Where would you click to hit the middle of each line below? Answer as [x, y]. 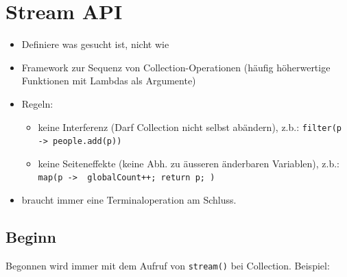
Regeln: [37, 103]
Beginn [31, 237]
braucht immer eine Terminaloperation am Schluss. [129, 200]
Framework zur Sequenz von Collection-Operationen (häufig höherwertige [176, 67]
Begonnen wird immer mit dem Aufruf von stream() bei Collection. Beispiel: [168, 265]
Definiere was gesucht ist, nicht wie [95, 44]
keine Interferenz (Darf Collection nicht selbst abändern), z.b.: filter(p [190, 127]
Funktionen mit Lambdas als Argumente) [109, 81]
